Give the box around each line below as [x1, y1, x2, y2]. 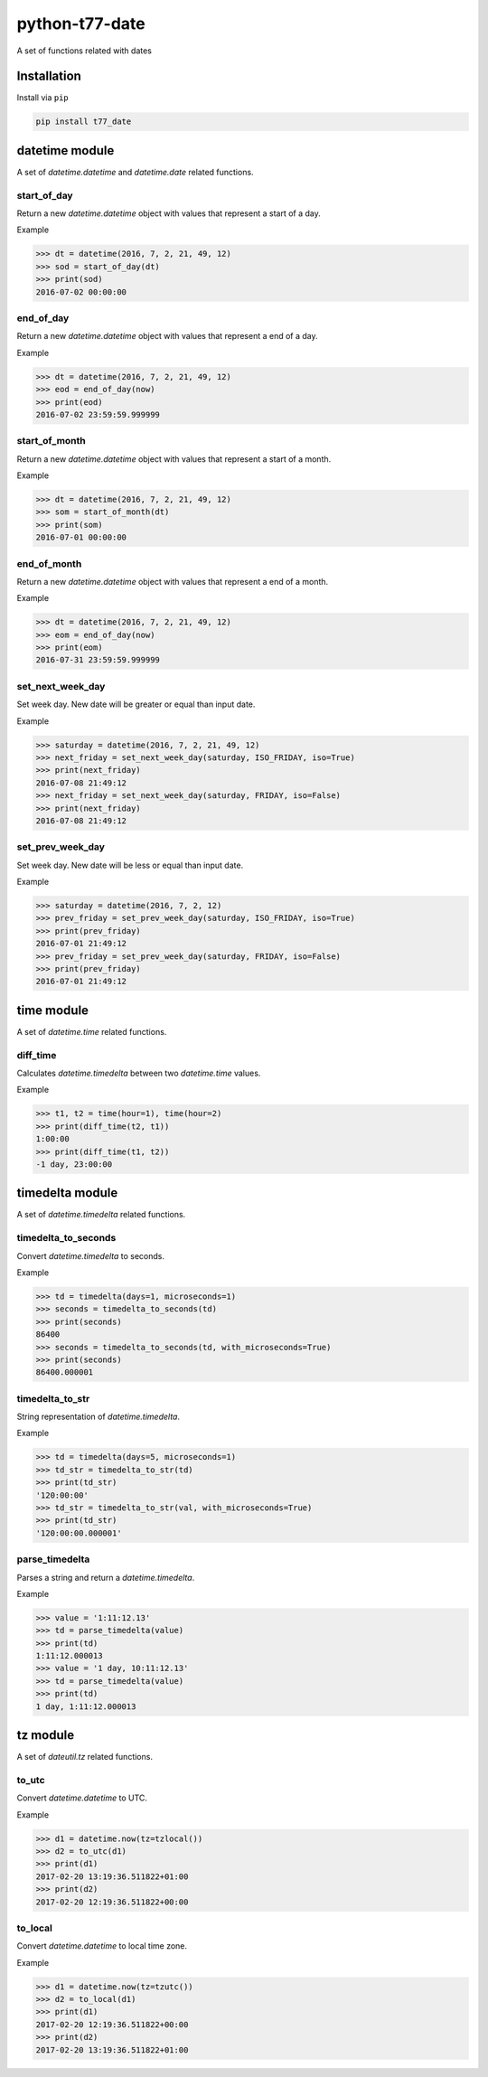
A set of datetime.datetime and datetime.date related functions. [16, 166, 254, 177]
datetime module [16, 143, 115, 158]
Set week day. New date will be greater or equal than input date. [16, 699, 256, 710]
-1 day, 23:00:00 [35, 1159, 113, 1170]
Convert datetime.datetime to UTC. [16, 1792, 148, 1803]
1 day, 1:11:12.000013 [35, 1701, 136, 1712]
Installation [16, 69, 81, 84]
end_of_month [16, 557, 82, 569]
